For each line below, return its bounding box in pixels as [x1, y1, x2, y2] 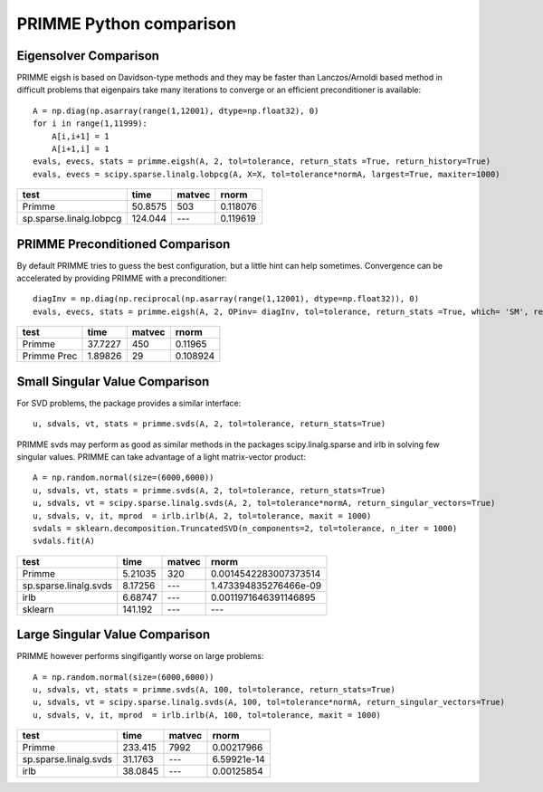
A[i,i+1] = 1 [51, 131, 110, 141]
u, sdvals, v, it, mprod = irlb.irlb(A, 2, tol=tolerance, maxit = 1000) [33, 511, 372, 520]
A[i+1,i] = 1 [51, 144, 110, 154]
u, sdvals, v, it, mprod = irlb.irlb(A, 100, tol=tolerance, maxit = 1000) [33, 710, 382, 720]
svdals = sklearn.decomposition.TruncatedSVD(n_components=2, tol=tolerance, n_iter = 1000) [33, 523, 458, 533]
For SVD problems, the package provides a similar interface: [16, 397, 242, 408]
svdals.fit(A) [33, 536, 95, 547]
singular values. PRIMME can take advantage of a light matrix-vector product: [16, 451, 307, 462]
